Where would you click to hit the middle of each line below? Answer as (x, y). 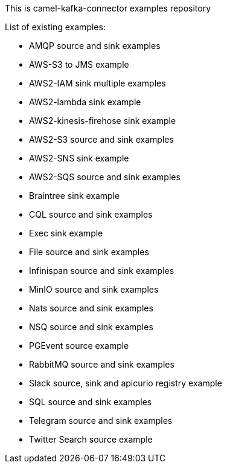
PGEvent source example (79, 346)
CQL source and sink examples (91, 214)
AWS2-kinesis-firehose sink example (103, 121)
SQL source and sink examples (91, 402)
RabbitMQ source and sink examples (102, 364)
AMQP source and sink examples (95, 46)
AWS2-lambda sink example (85, 102)
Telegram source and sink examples (101, 421)
